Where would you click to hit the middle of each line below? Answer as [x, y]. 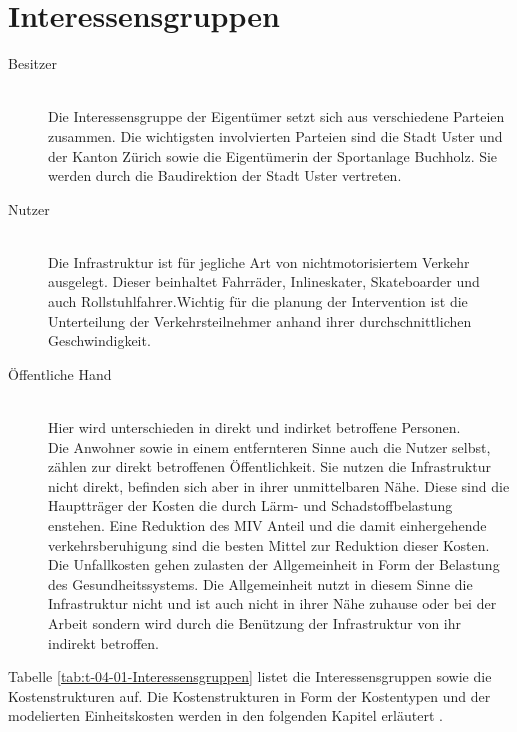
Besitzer [32, 63]
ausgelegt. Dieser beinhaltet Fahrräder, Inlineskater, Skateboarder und [264, 281]
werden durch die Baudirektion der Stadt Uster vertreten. [225, 175]
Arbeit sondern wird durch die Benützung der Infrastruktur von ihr [254, 622]
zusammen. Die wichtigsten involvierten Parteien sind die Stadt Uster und [275, 135]
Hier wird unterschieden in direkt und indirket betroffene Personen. [254, 427]
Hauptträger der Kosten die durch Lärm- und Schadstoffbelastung [250, 505]
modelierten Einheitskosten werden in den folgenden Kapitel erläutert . [225, 715]
